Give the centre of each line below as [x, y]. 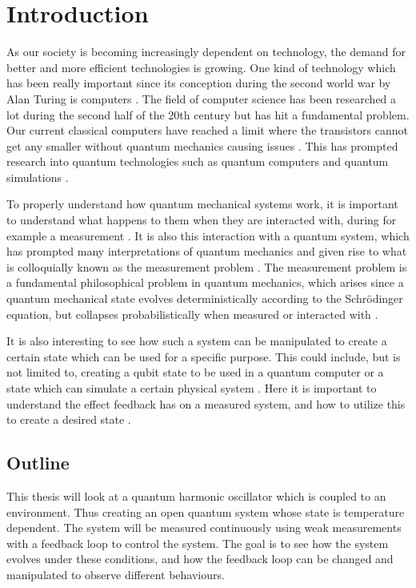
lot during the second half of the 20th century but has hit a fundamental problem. [208, 114]
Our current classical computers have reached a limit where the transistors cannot [208, 130]
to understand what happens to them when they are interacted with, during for [202, 220]
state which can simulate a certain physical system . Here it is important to [192, 388]
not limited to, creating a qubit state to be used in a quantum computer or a [195, 372]
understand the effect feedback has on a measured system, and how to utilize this [206, 403]
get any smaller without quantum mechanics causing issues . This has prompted [202, 145]
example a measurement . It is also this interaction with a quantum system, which [208, 235]
